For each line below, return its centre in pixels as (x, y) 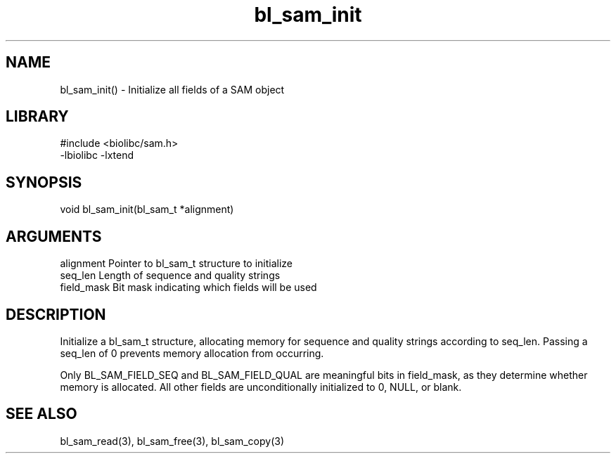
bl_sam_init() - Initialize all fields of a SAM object (172, 89)
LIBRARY (37, 117)
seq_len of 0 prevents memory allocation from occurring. (192, 353)
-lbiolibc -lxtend (97, 155)
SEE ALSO (41, 414)
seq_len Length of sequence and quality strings (170, 276)
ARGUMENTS (54, 236)
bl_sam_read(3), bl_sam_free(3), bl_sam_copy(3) (172, 441)
